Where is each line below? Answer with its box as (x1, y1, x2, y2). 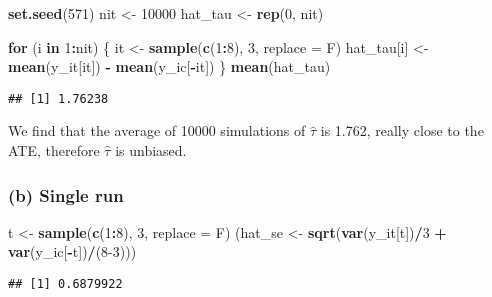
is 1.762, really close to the (320, 120, 484, 141)
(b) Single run (8, 182, 124, 207)
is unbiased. (115, 140, 187, 161)
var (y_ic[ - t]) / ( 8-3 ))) (8, 241, 137, 262)
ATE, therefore (8, 140, 100, 161)
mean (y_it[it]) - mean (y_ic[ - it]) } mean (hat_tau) (8, 56, 331, 77)
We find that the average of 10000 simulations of (8, 120, 306, 141)
